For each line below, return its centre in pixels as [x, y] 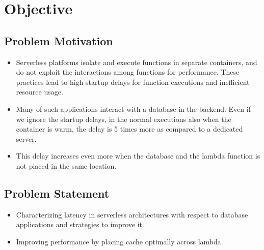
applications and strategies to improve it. [80, 224]
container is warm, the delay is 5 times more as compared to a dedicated [129, 129]
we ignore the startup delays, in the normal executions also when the [124, 119]
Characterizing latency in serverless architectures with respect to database [132, 214]
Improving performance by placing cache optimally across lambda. [120, 241]
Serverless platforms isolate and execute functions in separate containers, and [137, 62]
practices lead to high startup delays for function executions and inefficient [133, 82]
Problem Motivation [59, 40]
